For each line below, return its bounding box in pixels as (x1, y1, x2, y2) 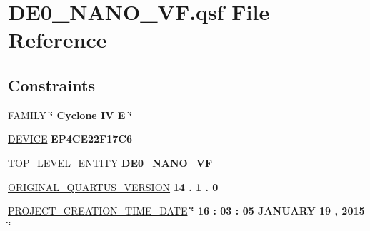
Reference (8, 25, 107, 54)
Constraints (8, 73, 95, 96)
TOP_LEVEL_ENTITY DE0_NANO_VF (8, 155, 213, 170)
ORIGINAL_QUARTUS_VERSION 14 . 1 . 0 (8, 179, 219, 194)
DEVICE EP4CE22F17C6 (8, 131, 132, 146)
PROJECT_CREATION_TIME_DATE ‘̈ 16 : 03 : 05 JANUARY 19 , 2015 (8, 203, 365, 218)
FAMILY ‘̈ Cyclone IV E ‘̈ (8, 107, 133, 122)
